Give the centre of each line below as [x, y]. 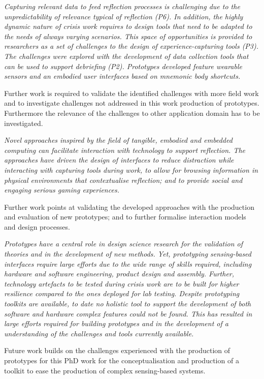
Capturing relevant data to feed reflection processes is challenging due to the [122, 6]
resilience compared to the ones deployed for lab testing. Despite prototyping [122, 293]
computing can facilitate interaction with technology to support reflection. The [125, 150]
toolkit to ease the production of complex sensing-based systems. [105, 370]
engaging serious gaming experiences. [62, 190]
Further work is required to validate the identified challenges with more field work [131, 93]
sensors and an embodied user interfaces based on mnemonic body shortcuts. [122, 76]
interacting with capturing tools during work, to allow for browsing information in [131, 169]
